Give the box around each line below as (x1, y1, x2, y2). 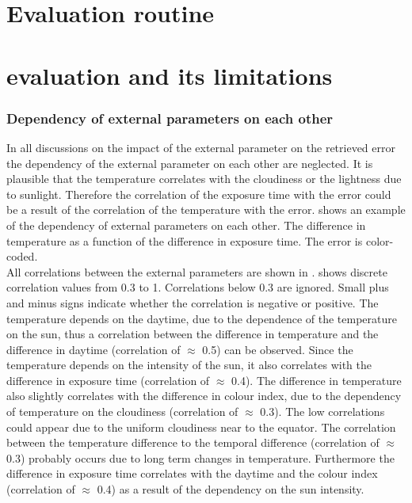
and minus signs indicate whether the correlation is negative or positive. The (6, 294, 379, 311)
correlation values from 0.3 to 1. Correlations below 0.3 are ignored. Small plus (6, 279, 389, 295)
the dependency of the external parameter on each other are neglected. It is (6, 154, 373, 171)
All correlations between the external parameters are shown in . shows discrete (6, 263, 387, 280)
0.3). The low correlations (260, 403, 385, 420)
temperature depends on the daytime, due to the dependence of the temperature (6, 310, 397, 326)
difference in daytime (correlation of (6, 341, 181, 357)
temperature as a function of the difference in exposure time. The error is (6, 232, 363, 249)
